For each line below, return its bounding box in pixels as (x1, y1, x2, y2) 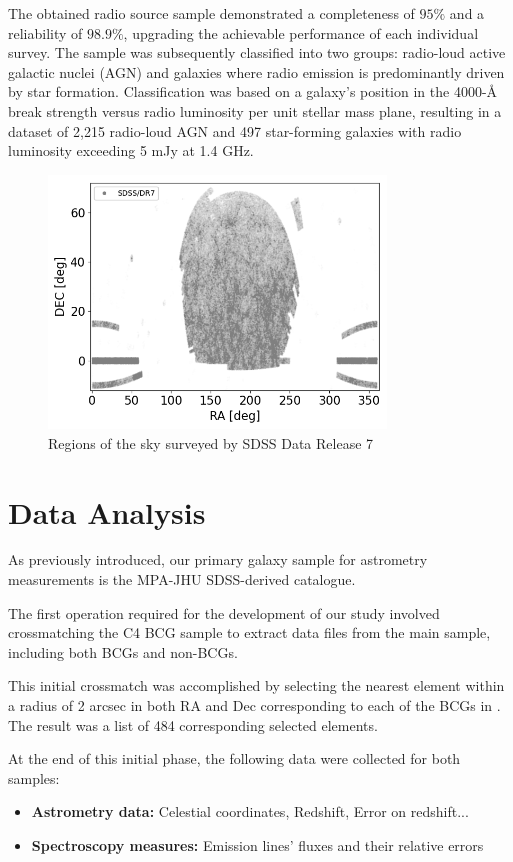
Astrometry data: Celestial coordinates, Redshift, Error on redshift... (31, 801, 469, 822)
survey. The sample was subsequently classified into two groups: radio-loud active (8, 42, 506, 63)
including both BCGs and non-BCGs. (8, 641, 238, 662)
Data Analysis (8, 491, 206, 532)
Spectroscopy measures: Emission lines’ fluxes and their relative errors (31, 834, 484, 855)
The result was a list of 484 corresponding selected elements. (8, 714, 378, 735)
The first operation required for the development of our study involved (8, 602, 440, 623)
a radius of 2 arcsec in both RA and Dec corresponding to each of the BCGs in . (8, 695, 501, 716)
